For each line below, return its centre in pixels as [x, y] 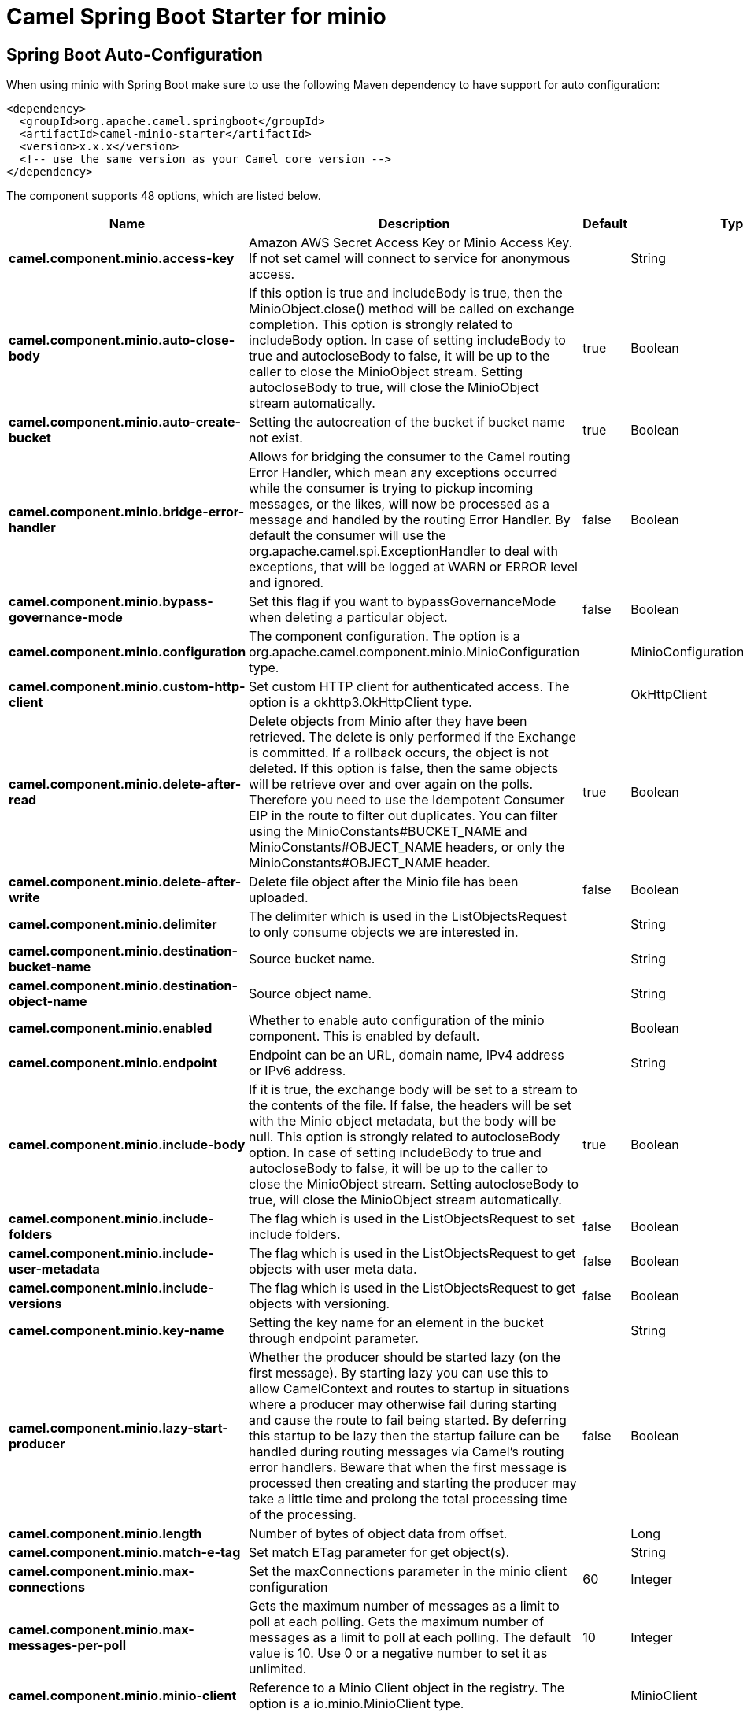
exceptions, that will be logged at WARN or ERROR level [413, 567]
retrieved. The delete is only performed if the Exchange [412, 737]
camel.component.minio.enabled [111, 1028]
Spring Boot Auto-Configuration [135, 54]
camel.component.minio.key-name [116, 1331]
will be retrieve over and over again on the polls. [391, 784]
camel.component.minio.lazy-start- [118, 1428]
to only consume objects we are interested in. [384, 932]
